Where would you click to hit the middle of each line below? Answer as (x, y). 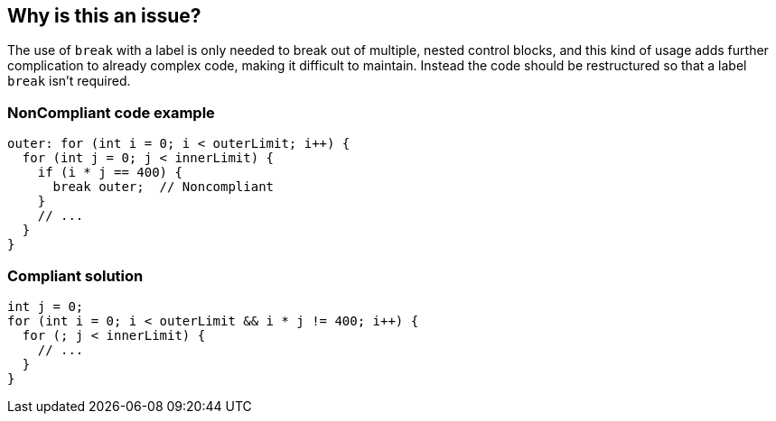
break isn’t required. (69, 81)
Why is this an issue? (104, 16)
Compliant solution (75, 275)
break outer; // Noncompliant (164, 187)
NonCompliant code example (111, 112)
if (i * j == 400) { (110, 173)
